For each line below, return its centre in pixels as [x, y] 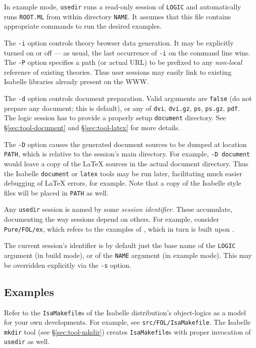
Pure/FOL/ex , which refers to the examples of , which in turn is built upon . [119, 228]
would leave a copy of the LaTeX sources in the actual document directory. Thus [126, 163]
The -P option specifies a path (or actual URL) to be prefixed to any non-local [123, 62]
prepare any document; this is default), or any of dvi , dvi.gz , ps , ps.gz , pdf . [122, 108]
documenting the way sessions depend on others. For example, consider [112, 219]
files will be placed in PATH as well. [56, 192]
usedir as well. [27, 341]
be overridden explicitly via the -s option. [68, 265]
